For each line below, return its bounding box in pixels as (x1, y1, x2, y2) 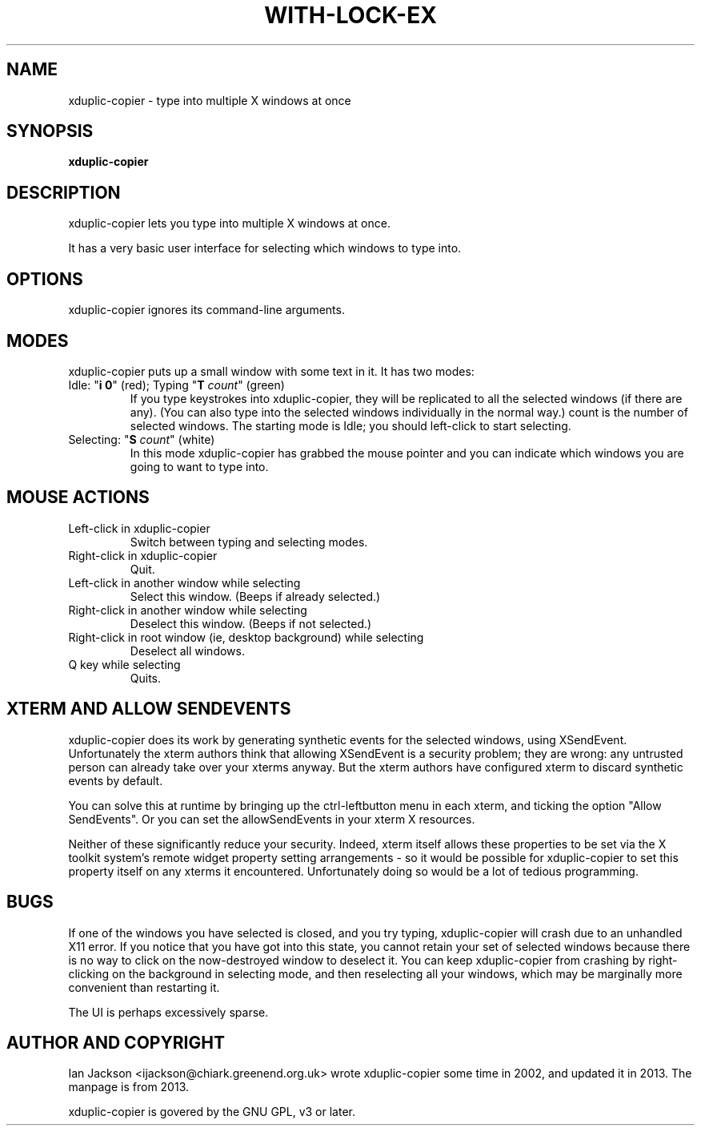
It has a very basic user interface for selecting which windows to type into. (68, 241, 462, 256)
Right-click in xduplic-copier (68, 548, 218, 562)
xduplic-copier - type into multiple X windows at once (68, 93, 351, 107)
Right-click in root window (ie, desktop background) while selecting (68, 630, 424, 644)
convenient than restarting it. (68, 980, 220, 994)
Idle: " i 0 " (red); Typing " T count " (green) (68, 377, 285, 392)
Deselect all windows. (130, 643, 245, 658)
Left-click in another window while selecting (68, 575, 301, 590)
